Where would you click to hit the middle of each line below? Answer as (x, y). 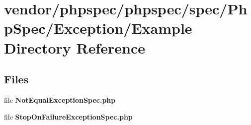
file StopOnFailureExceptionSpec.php (68, 116)
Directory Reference (75, 47)
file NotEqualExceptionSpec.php (60, 99)
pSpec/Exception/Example (98, 28)
